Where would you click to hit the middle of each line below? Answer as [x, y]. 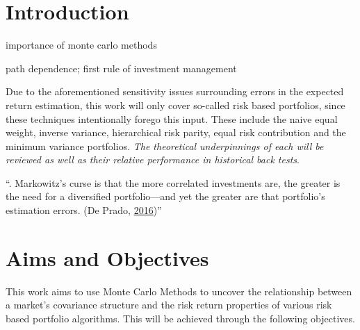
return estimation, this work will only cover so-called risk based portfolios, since [175, 105]
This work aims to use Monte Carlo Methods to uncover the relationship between [179, 291]
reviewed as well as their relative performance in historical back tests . [153, 159]
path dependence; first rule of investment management [121, 68]
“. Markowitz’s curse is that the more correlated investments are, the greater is [173, 182]
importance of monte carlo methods [81, 45]
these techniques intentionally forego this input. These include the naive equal [172, 118]
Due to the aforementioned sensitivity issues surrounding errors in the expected [175, 91]
